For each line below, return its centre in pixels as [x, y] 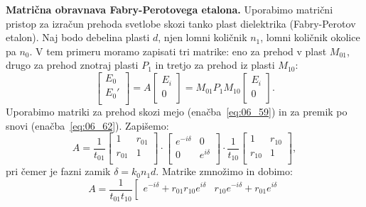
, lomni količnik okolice [310, 37]
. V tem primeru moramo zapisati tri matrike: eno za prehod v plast [178, 51]
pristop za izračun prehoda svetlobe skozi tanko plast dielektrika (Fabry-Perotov [181, 23]
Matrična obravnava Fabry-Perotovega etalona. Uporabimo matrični [169, 9]
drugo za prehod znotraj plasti [72, 65]
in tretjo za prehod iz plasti [215, 65]
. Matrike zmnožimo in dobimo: [224, 171]
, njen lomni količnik [203, 37]
